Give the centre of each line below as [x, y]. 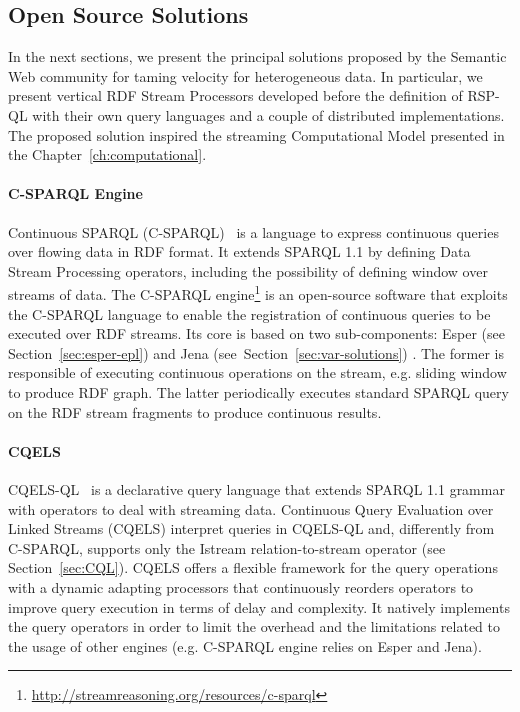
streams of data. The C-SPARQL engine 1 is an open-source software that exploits [258, 292]
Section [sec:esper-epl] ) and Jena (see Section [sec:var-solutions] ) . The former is [256, 352]
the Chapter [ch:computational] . [107, 154]
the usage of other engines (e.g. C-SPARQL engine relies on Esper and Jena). [245, 645]
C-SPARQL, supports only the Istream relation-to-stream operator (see [227, 547]
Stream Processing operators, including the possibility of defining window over [248, 270]
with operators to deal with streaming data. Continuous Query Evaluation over [251, 508]
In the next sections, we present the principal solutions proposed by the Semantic [257, 56]
